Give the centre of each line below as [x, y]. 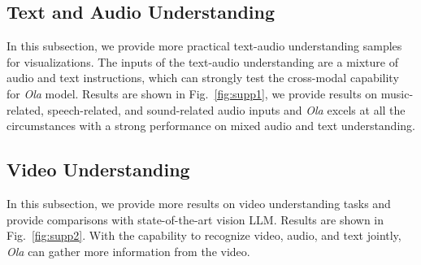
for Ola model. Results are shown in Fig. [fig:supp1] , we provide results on [192, 93]
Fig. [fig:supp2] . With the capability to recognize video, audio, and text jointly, [204, 235]
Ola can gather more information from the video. [128, 251]
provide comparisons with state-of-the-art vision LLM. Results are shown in [195, 219]
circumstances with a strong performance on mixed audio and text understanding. [211, 126]
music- [397, 93]
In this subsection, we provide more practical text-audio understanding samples [204, 46]
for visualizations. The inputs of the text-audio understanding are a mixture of [202, 61]
